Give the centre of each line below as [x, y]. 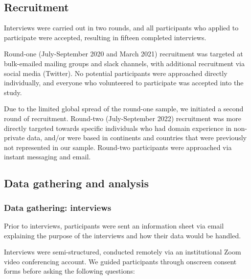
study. [13, 92]
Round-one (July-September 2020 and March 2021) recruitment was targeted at [124, 54]
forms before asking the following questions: [69, 271]
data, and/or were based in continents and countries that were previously [137, 138]
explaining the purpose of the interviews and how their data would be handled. [123, 235]
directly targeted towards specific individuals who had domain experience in [118, 128]
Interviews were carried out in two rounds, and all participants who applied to [121, 28]
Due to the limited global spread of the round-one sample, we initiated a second [124, 109]
